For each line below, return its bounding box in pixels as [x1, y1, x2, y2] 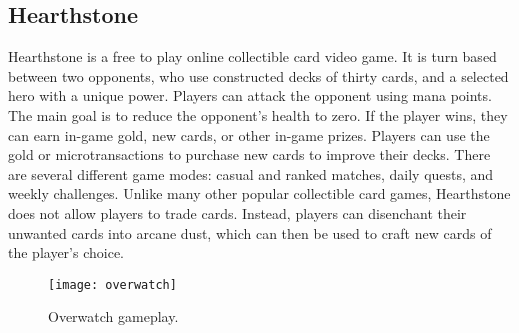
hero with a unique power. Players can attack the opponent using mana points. [8, 85, 492, 106]
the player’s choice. [8, 242, 124, 263]
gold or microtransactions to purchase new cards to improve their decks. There [8, 144, 491, 165]
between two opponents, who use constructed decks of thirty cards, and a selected [8, 65, 509, 86]
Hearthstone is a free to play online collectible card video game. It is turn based [8, 46, 497, 67]
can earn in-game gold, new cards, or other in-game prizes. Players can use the [8, 124, 490, 145]
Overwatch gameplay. [48, 306, 179, 327]
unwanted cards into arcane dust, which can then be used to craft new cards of [8, 222, 492, 243]
